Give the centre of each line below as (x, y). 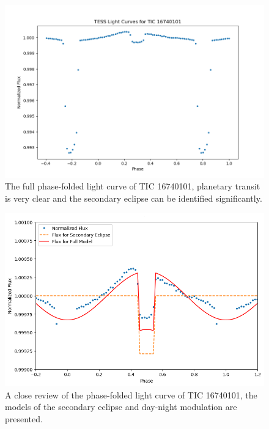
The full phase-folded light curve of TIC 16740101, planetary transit (133, 186)
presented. (24, 418)
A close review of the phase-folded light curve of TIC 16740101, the (131, 394)
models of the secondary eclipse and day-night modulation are (121, 407)
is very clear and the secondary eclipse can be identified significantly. (134, 198)
